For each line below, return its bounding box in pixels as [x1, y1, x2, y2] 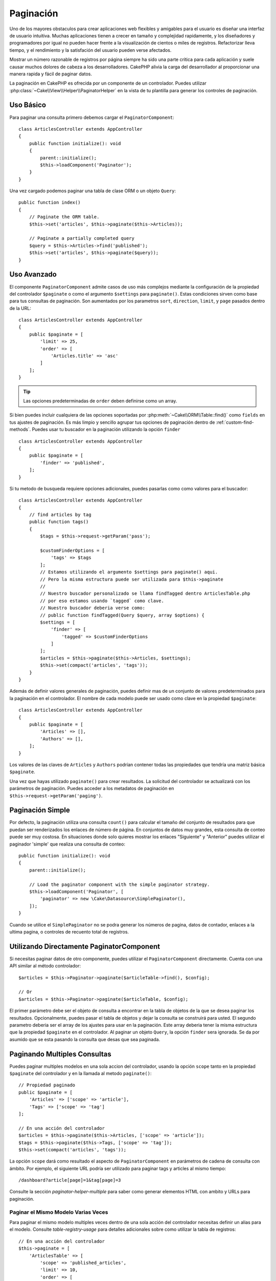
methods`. [9, 426, 31, 432]
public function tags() [29, 519, 89, 525]
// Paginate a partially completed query [29, 236, 135, 241]
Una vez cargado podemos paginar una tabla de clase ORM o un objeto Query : [9, 188, 176, 194]
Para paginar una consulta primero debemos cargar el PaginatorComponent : [9, 114, 175, 120]
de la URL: [9, 305, 32, 311]
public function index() [18, 200, 81, 205]
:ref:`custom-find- [216, 419, 254, 425]
